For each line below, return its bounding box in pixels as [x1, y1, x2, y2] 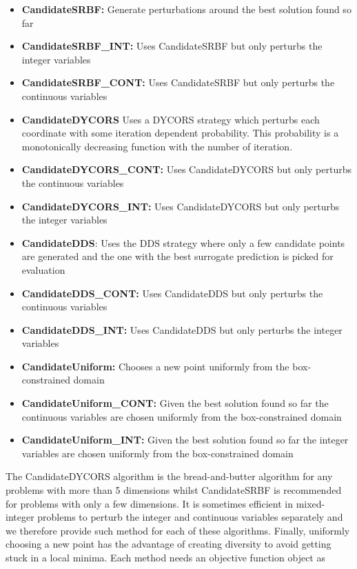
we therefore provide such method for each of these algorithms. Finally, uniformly [6, 523, 350, 537]
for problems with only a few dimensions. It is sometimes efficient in [6, 496, 293, 510]
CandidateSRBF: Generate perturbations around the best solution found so [21, 2, 351, 16]
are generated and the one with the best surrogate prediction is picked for [21, 249, 334, 263]
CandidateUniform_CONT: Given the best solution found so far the [21, 396, 329, 410]
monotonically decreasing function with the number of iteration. [21, 139, 293, 153]
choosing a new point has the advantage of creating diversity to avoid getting [6, 537, 331, 551]
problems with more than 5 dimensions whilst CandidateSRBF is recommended [6, 483, 342, 497]
